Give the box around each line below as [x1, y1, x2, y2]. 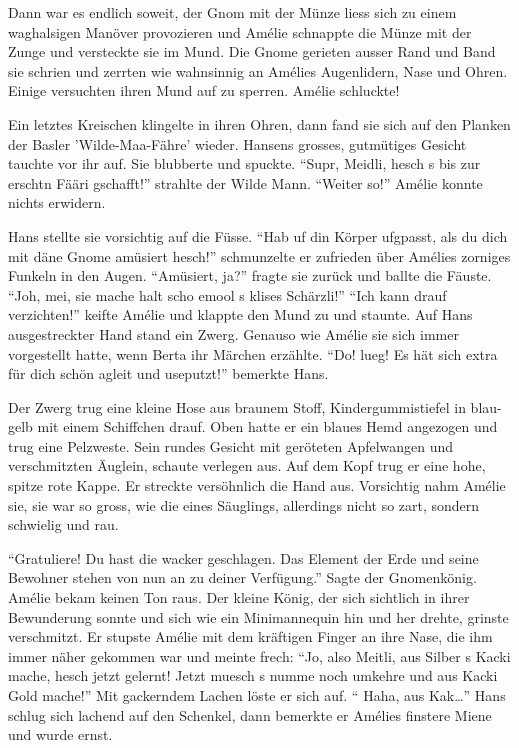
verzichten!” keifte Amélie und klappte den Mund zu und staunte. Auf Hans [8, 304, 473, 325]
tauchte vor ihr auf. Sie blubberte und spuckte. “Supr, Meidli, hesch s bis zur [8, 153, 481, 174]
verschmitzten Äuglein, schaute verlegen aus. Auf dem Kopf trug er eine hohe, [8, 455, 486, 476]
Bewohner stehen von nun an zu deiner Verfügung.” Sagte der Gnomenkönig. [8, 567, 477, 588]
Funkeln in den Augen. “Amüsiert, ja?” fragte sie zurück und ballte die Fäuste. [8, 265, 492, 286]
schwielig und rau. [8, 514, 119, 535]
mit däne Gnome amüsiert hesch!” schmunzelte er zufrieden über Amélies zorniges [8, 245, 511, 266]
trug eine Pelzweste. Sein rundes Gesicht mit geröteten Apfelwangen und [8, 435, 454, 456]
